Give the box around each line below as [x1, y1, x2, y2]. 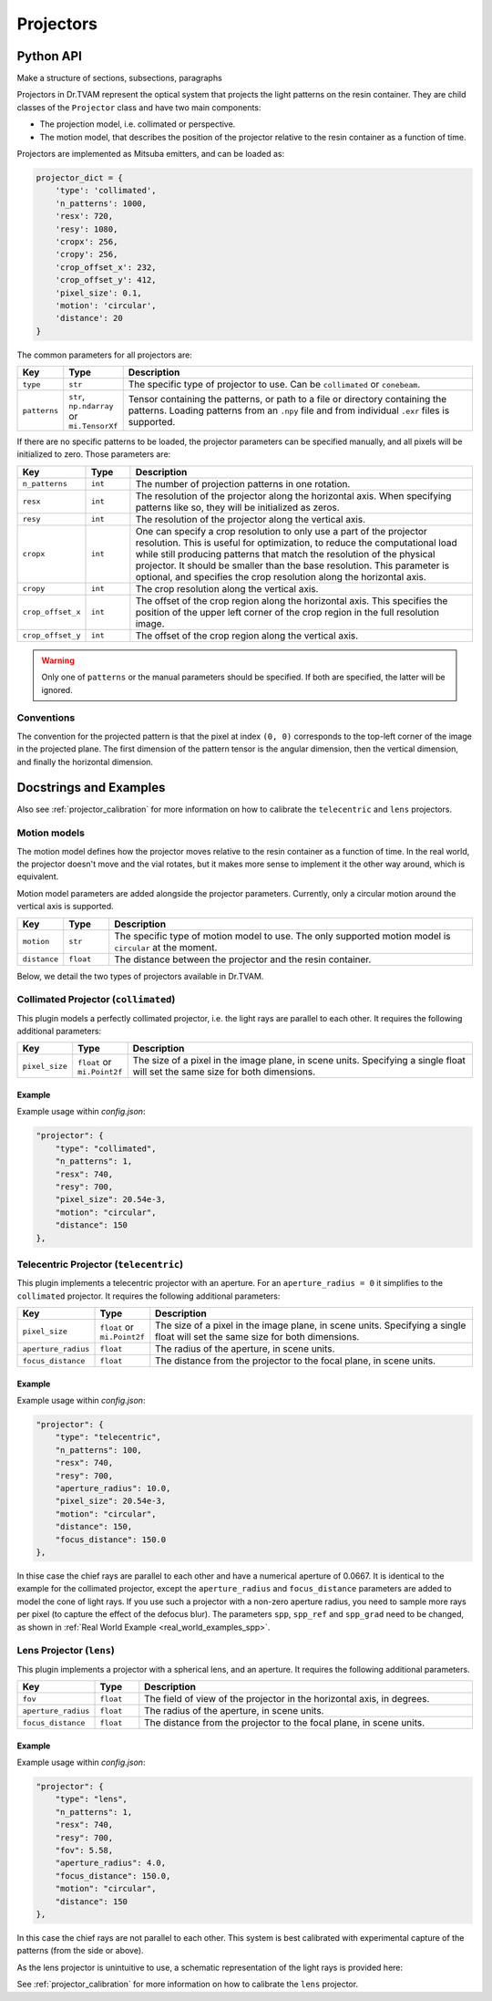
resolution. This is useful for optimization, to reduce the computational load [135, 536, 457, 549]
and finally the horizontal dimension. [16, 756, 154, 767]
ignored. [41, 684, 73, 695]
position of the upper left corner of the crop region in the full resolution [135, 606, 439, 618]
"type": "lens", [55, 1794, 128, 1805]
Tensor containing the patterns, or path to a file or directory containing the [128, 393, 446, 406]
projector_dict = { [36, 173, 123, 182]
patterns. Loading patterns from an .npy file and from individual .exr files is [128, 404, 450, 417]
